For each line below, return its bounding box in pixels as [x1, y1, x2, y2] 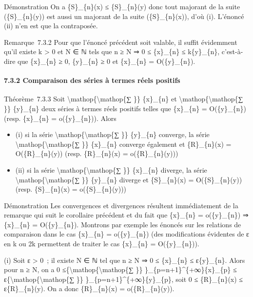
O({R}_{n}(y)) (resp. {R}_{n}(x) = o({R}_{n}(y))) [15, 148, 178, 158]
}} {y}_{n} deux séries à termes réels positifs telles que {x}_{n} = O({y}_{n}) [4, 103, 246, 113]
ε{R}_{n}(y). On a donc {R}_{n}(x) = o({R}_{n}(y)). [4, 283, 175, 294]
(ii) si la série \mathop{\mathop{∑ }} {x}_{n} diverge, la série [15, 164, 207, 175]
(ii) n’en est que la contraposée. [4, 20, 98, 31]
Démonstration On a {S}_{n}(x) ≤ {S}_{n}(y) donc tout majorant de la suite [4, 1, 240, 11]
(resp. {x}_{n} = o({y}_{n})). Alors [4, 113, 117, 123]
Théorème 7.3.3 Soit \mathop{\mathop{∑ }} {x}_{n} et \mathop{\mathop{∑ [4, 94, 243, 104]
